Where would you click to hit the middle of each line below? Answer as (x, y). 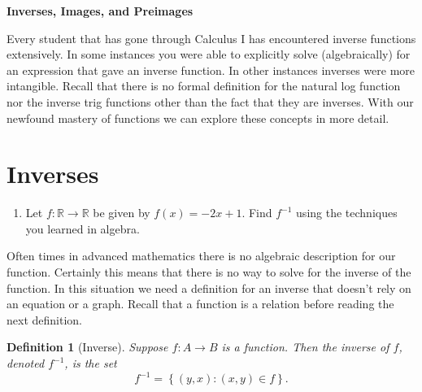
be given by (122, 213)
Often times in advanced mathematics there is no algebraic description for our (201, 256)
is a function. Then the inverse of (305, 347)
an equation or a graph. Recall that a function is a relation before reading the (200, 304)
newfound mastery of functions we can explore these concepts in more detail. (198, 118)
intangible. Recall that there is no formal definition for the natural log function (204, 86)
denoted (26, 363)
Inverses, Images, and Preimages (100, 11)
